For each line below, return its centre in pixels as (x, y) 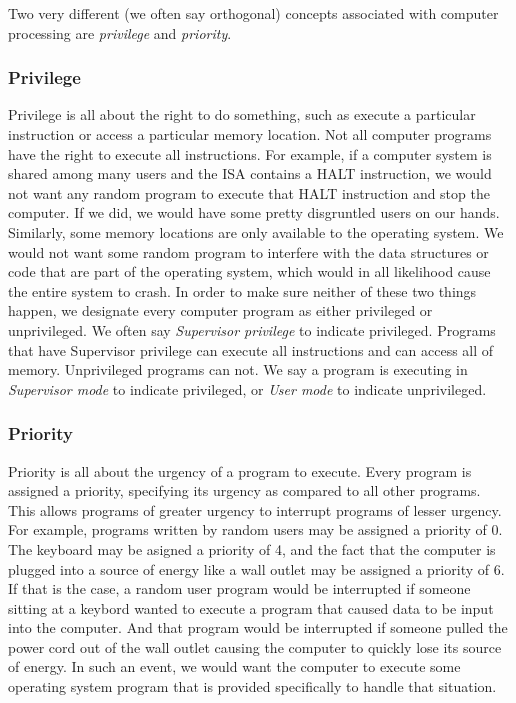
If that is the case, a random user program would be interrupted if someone (239, 588)
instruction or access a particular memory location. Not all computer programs (250, 134)
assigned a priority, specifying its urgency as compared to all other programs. (244, 490)
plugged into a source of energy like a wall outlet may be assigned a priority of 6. (256, 568)
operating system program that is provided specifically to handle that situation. (252, 686)
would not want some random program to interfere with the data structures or (248, 251)
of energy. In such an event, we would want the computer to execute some (234, 666)
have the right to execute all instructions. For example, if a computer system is (250, 153)
